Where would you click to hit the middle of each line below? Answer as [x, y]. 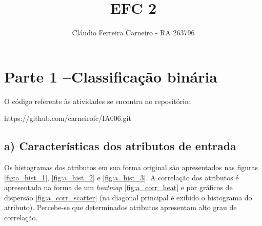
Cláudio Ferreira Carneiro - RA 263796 [133, 33]
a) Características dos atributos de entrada [120, 146]
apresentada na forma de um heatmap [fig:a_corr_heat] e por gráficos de [118, 187]
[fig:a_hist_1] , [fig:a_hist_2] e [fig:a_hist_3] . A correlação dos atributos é [122, 177]
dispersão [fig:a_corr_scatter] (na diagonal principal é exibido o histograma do [128, 197]
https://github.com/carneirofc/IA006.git [68, 118]
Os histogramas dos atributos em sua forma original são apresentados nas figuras [131, 167]
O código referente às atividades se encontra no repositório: [97, 101]
